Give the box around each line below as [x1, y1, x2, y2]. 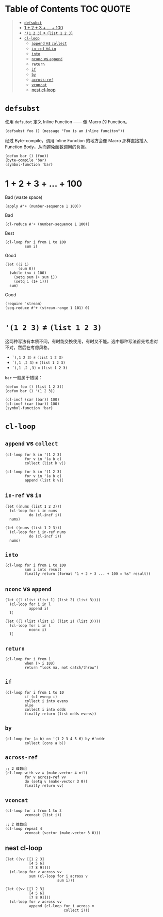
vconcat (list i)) [24, 813, 62, 818]
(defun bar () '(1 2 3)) [5, 388, 55, 393]
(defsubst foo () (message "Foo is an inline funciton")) [5, 128, 125, 134]
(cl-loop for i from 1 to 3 [5, 808, 62, 813]
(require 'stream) [5, 301, 42, 306]
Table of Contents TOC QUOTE [5, 3, 131, 15]
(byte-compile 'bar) [5, 157, 47, 163]
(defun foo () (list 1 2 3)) [5, 384, 64, 389]
